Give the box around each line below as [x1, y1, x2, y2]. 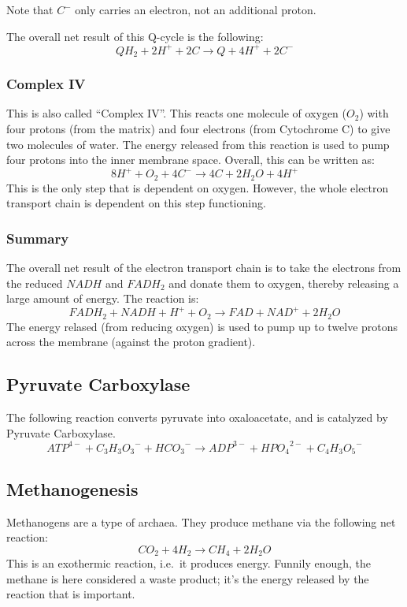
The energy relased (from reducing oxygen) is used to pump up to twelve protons [6, 318, 398, 334]
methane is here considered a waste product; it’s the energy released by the [6, 570, 369, 587]
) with [359, 105, 389, 121]
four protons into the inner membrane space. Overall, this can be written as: [6, 151, 375, 168]
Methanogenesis [6, 476, 139, 501]
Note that [6, 2, 54, 17]
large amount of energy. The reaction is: [6, 290, 199, 307]
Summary [6, 228, 69, 248]
